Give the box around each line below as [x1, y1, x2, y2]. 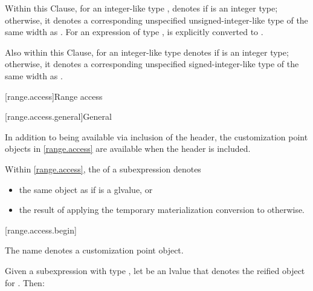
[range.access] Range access [5, 90, 103, 102]
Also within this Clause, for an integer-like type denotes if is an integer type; [5, 45, 289, 58]
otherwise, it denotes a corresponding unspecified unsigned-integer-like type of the [5, 13, 308, 26]
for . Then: [5, 276, 45, 289]
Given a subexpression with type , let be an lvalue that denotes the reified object [5, 264, 305, 276]
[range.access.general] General [5, 110, 112, 123]
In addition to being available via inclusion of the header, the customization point [5, 130, 308, 143]
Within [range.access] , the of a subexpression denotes [5, 162, 201, 175]
